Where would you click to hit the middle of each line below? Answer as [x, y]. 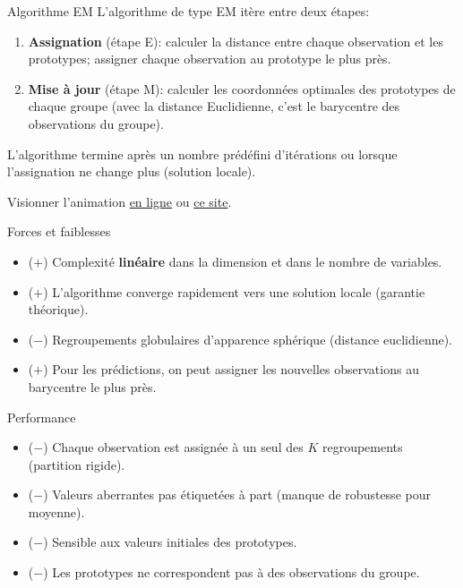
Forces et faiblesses [59, 231]
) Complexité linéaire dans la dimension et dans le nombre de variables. [243, 261]
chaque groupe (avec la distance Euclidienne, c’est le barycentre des [214, 106]
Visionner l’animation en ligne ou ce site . [120, 201]
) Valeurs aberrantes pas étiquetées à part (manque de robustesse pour [237, 494]
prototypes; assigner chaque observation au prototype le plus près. [210, 59]
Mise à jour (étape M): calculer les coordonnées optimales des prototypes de [242, 88]
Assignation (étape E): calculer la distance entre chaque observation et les [236, 41]
